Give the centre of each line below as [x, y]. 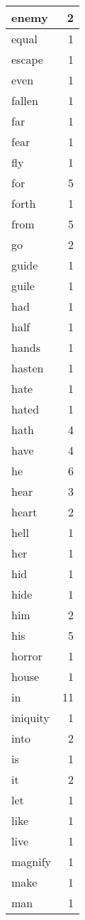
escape [27, 59]
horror [27, 656]
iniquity [30, 717]
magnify [32, 861]
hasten [28, 368]
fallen [25, 100]
